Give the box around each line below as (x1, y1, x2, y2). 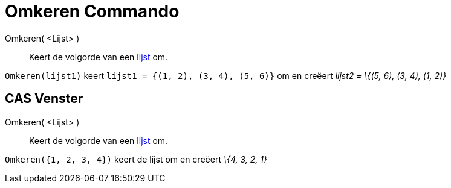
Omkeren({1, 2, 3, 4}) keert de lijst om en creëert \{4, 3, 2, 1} (5, 154, 267, 164)
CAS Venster (5, 91, 83, 107)
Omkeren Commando (5, 1, 180, 22)
